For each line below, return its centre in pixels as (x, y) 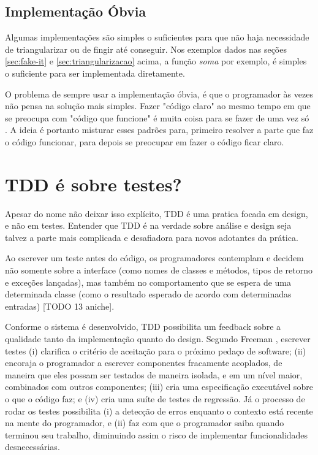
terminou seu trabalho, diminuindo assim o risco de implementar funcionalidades (157, 434)
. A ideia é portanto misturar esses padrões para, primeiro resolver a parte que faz (159, 130)
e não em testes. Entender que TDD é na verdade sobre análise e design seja (148, 225)
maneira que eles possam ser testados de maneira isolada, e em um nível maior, (154, 374)
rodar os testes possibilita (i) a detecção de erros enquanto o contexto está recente (159, 411)
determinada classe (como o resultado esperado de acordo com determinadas (148, 294)
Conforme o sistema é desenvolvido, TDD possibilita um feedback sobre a (143, 327)
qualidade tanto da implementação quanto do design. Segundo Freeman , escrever (158, 339)
